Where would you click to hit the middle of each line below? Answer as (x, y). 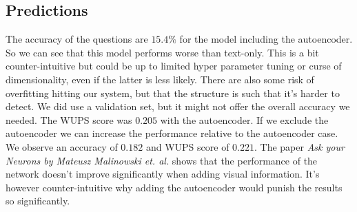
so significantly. (38, 201)
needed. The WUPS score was (69, 119)
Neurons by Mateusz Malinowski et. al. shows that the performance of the (162, 160)
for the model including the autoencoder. (266, 39)
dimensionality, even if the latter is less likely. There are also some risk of (160, 79)
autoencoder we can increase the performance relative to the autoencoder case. (172, 133)
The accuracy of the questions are (77, 39)
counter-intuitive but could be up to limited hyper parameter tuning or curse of (174, 66)
